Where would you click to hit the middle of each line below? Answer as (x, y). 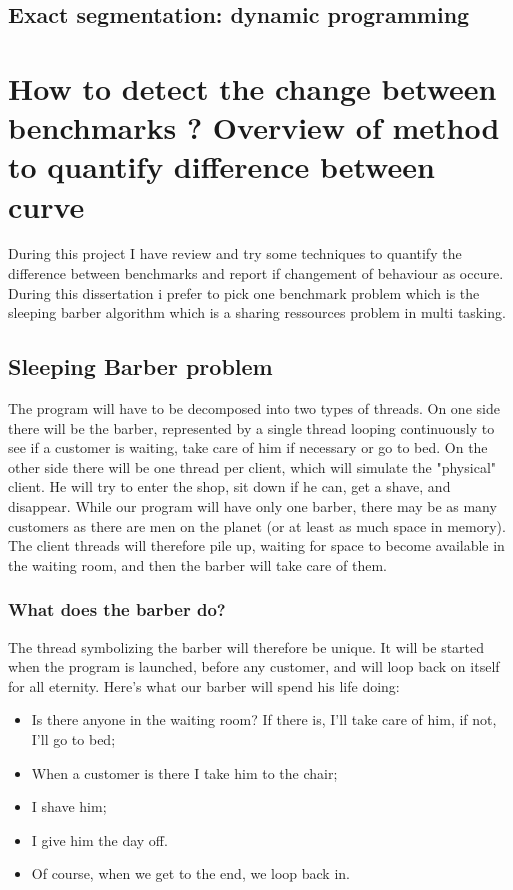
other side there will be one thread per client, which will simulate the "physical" (252, 466)
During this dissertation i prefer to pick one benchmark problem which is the (244, 292)
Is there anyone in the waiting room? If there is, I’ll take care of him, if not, (264, 719)
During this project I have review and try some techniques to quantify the (235, 253)
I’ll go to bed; (73, 738)
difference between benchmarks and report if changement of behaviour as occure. (256, 273)
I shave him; (69, 806)
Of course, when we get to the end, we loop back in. (190, 873)
